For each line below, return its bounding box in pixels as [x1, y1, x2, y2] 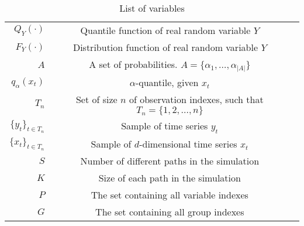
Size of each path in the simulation [98, 171, 241, 185]
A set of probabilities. [89, 57, 178, 71]
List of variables [119, 1, 185, 15]
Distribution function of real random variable [72, 40, 258, 54]
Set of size [75, 93, 118, 107]
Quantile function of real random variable [80, 23, 251, 37]
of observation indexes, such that [129, 93, 264, 107]
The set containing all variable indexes [91, 188, 248, 202]
